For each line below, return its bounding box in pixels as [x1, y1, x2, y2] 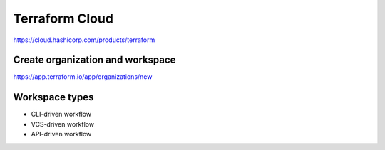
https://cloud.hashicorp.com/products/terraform [13, 36, 155, 44]
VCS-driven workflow [31, 119, 95, 128]
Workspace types [13, 91, 94, 103]
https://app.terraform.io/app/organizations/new [13, 73, 153, 81]
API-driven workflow [31, 130, 92, 139]
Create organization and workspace [13, 54, 176, 66]
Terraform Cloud [13, 11, 114, 26]
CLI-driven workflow [31, 110, 92, 119]
